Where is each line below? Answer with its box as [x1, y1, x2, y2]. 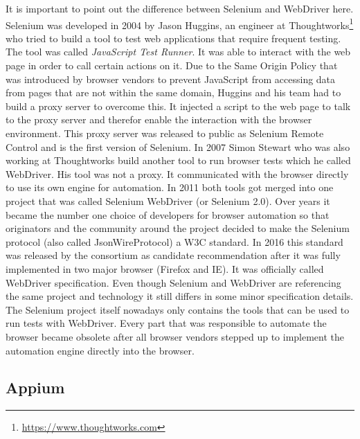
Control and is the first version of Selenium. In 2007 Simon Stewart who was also [6, 139, 350, 154]
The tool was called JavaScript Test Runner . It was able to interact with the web [6, 44, 351, 59]
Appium [6, 377, 65, 398]
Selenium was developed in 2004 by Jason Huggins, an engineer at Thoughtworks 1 [6, 15, 354, 32]
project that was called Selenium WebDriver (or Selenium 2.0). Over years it [6, 193, 330, 208]
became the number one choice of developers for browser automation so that [6, 207, 330, 222]
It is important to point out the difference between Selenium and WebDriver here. [6, 1, 354, 15]
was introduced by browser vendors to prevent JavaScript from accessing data [6, 71, 336, 86]
